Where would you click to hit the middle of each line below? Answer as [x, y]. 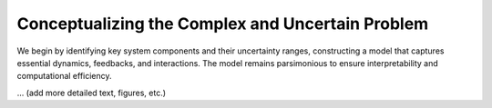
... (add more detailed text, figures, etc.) [92, 93]
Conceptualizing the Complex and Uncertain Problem [223, 24]
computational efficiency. [65, 76]
